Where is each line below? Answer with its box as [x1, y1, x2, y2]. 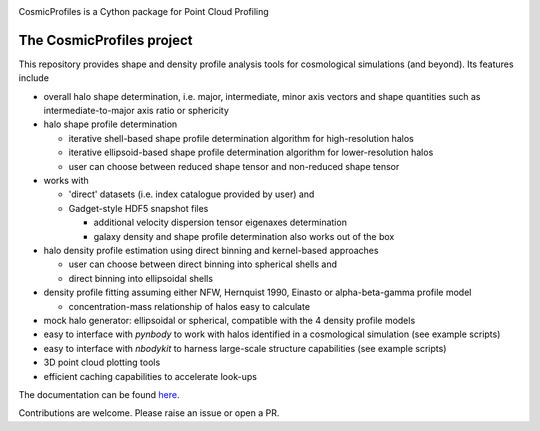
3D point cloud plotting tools [43, 356, 161, 369]
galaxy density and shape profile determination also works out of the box [93, 230, 395, 242]
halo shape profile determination [43, 118, 178, 130]
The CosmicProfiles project [18, 31, 194, 49]
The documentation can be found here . [18, 388, 180, 400]
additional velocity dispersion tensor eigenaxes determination [93, 216, 347, 229]
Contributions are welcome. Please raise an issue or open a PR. [18, 407, 280, 419]
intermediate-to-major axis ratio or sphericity [43, 105, 230, 117]
